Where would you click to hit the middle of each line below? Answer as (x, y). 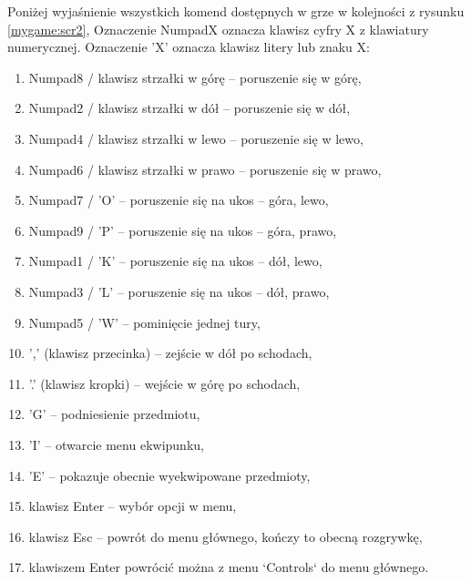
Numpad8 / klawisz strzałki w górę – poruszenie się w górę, (195, 77)
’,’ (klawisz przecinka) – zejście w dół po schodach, (170, 353)
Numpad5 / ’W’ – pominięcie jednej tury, (144, 322)
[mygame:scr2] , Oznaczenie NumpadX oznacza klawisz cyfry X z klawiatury (218, 29)
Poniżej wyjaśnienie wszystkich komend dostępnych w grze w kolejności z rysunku (236, 11)
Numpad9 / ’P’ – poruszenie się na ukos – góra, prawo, (183, 230)
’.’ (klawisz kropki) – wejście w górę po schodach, (164, 383)
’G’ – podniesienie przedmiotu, (114, 414)
